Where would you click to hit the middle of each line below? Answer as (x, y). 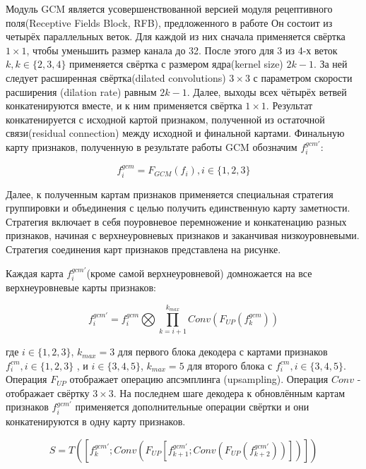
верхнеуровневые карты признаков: (81, 287)
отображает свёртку (48, 392)
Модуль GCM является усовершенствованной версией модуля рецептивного (169, 8)
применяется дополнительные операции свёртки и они (192, 407)
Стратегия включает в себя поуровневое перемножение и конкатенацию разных (176, 221)
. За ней (330, 64)
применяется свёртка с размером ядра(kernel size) (176, 64)
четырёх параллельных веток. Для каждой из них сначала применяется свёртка (176, 36)
